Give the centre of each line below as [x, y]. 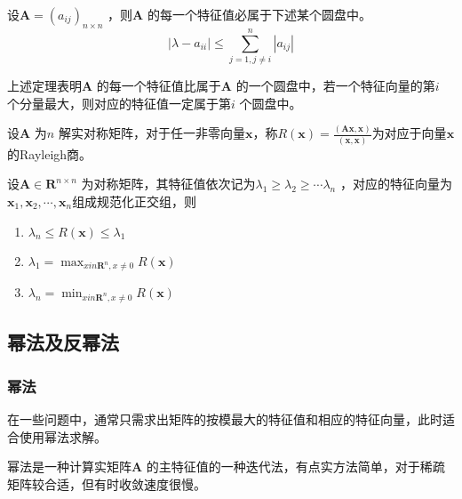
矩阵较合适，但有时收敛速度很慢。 [107, 483]
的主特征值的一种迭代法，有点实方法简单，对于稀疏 [295, 467]
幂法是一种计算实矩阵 [69, 467]
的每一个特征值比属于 [159, 85]
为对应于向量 [409, 133]
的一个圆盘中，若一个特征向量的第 [335, 85]
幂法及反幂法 [63, 342]
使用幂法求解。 [63, 436]
